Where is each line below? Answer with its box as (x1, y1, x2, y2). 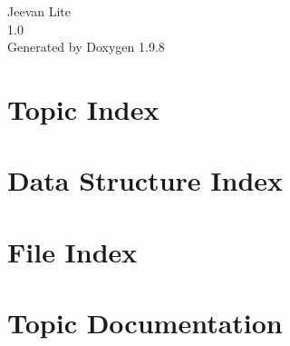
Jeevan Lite (7, 2, 71, 20)
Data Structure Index (7, 162, 284, 199)
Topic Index (7, 90, 159, 127)
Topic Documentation (7, 304, 283, 341)
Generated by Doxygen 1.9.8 (7, 37, 165, 56)
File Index (7, 232, 138, 270)
